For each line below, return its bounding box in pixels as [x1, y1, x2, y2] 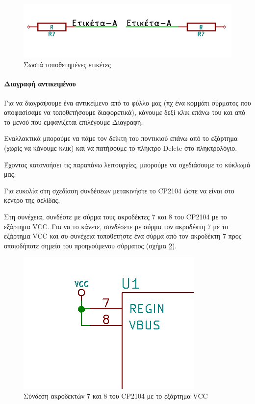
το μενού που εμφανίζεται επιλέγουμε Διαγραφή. [4, 116, 143, 127]
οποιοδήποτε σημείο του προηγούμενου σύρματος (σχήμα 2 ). [4, 240, 177, 250]
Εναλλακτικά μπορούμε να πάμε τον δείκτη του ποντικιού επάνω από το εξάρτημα [4, 133, 238, 143]
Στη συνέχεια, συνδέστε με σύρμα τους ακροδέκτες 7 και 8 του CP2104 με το [4, 211, 227, 221]
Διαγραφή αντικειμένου [4, 79, 76, 89]
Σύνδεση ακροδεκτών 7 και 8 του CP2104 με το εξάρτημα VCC [24, 390, 208, 401]
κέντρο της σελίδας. [4, 195, 60, 205]
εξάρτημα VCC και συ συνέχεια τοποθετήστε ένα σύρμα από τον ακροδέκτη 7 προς [4, 231, 242, 241]
